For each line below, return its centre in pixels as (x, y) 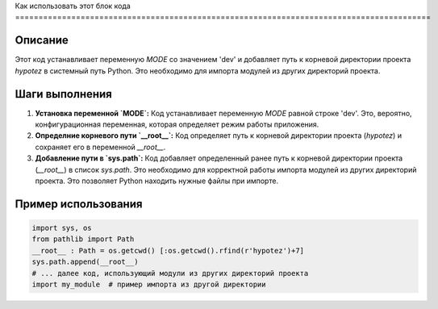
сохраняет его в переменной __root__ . (100, 147)
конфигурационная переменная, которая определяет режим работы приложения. (177, 124)
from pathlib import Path (83, 239)
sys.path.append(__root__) (85, 262)
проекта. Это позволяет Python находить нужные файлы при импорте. (156, 181)
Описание (42, 40)
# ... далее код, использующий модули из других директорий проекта (170, 273)
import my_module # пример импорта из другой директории (149, 284)
